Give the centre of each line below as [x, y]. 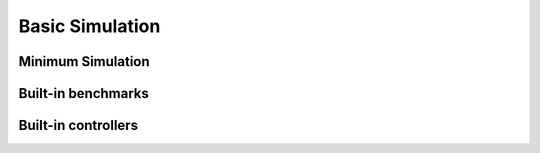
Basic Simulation [89, 26]
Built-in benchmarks [83, 93]
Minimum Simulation [84, 61]
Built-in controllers [78, 125]
